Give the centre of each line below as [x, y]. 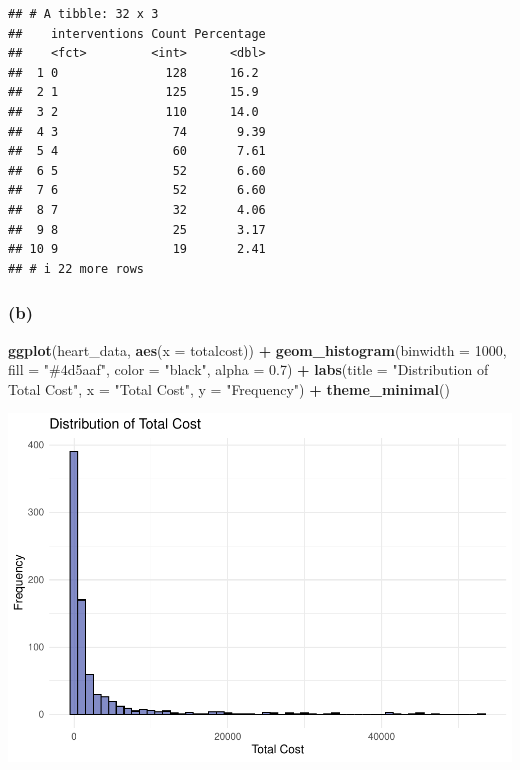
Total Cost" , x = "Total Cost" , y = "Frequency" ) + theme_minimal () [229, 388]
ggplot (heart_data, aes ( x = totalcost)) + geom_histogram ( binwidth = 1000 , [257, 349]
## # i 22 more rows [76, 268]
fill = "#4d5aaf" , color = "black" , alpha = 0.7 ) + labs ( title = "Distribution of [248, 369]
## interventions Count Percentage [137, 33]
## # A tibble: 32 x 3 [83, 14]
